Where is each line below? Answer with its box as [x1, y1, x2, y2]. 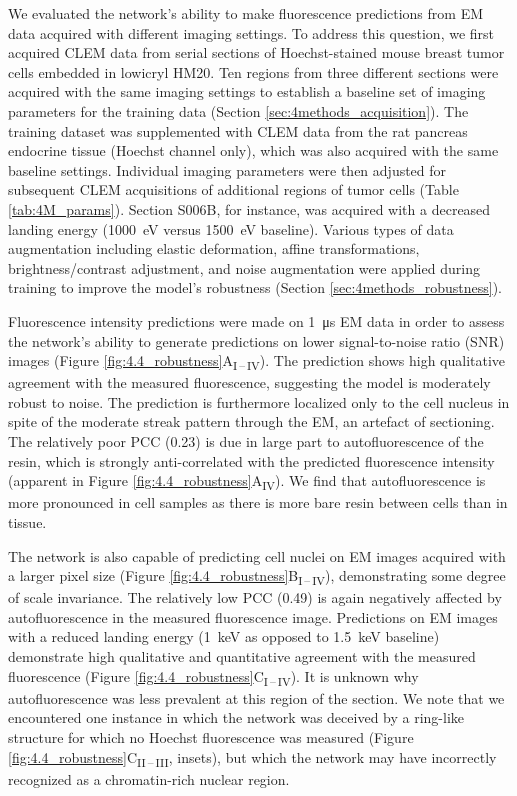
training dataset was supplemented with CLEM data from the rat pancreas [8, 120, 468, 141]
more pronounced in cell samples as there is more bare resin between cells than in [8, 492, 508, 513]
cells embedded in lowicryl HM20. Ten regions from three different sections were [8, 61, 499, 82]
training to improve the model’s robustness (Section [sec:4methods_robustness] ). [8, 277, 502, 298]
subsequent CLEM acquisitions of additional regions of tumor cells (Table [8, 179, 459, 200]
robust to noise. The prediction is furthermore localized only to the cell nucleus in [8, 391, 510, 412]
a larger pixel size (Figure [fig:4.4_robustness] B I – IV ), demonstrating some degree [8, 565, 506, 588]
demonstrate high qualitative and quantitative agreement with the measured [8, 646, 476, 666]
